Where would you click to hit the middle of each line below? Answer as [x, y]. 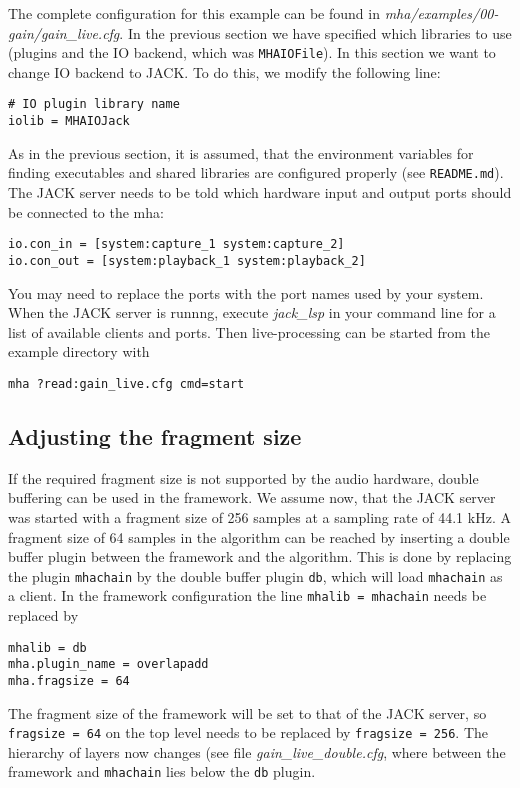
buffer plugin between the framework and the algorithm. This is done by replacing [260, 556]
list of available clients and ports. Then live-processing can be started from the [249, 331]
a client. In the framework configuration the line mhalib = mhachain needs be [247, 595]
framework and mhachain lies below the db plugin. [162, 771]
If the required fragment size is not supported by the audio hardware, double [243, 477]
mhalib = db [47, 647]
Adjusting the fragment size [155, 435]
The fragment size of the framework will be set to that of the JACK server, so [247, 712]
